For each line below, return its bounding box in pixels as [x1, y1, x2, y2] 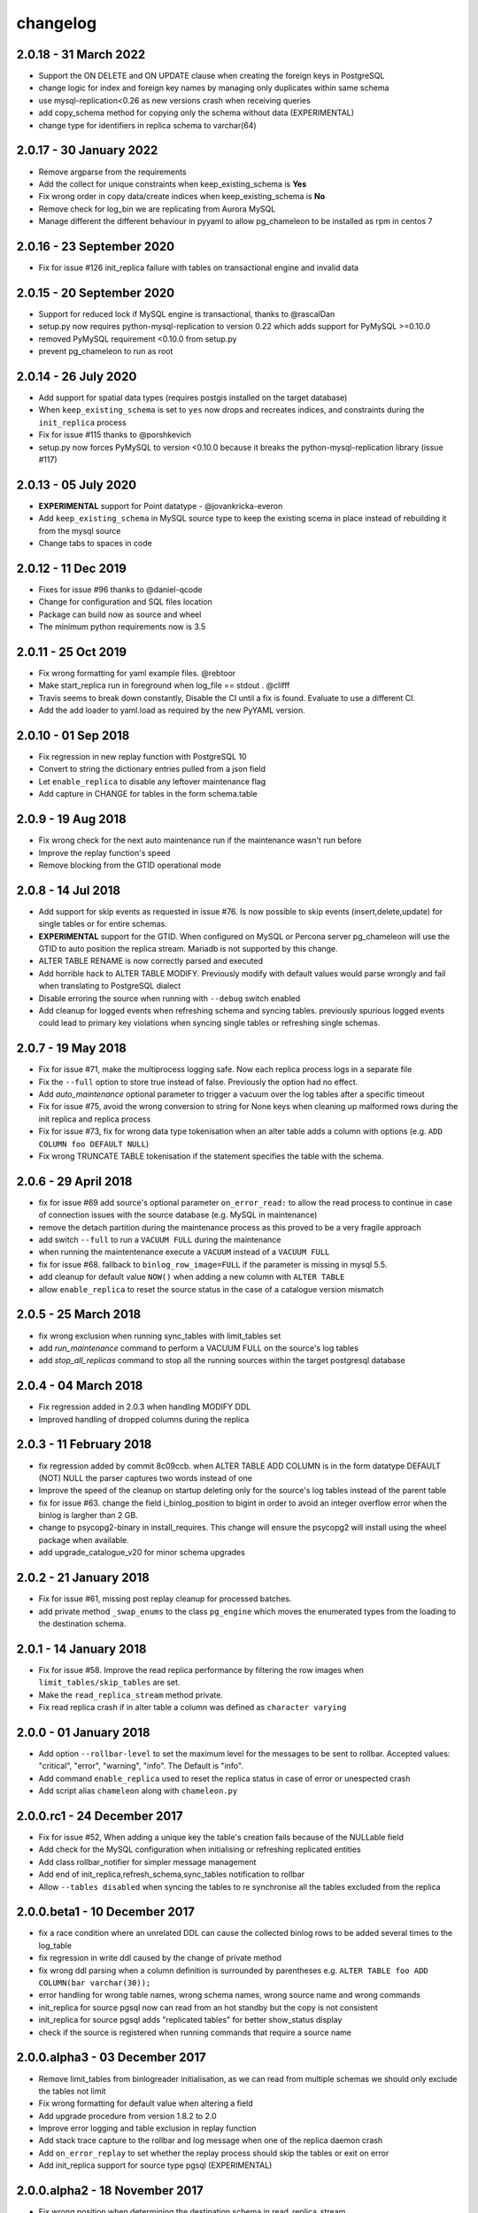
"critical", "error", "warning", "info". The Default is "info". [38, 1761, 243, 1771]
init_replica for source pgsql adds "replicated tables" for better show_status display [38, 2015, 343, 2025]
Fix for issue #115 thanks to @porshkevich [38, 429, 192, 440]
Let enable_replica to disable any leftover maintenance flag [38, 775, 266, 787]
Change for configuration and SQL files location [38, 597, 212, 607]
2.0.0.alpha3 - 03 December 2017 [16, 2050, 207, 2065]
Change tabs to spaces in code [38, 538, 152, 549]
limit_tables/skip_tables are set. [38, 1677, 181, 1688]
